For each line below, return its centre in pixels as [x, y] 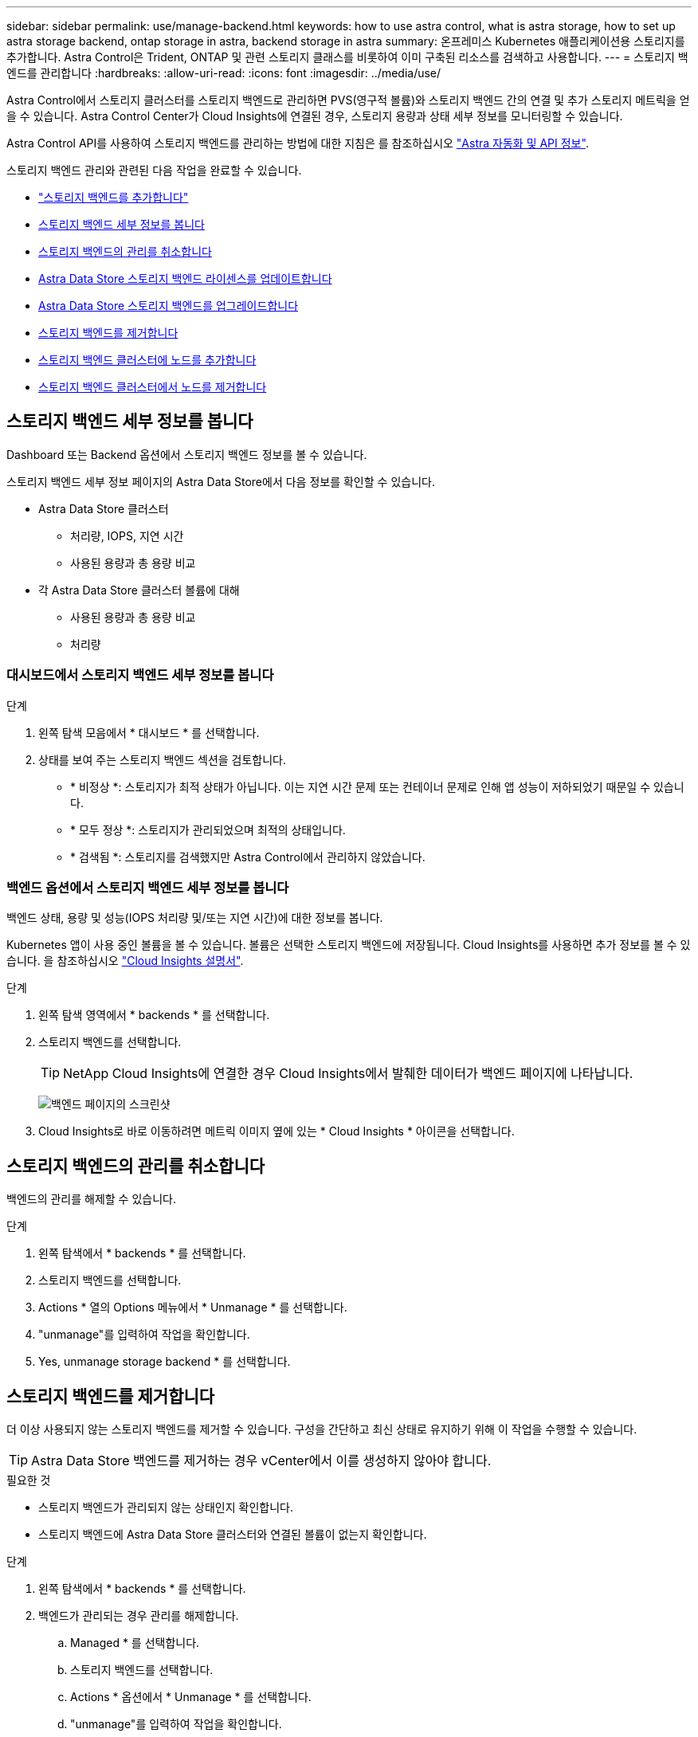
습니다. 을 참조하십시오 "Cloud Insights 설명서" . [125, 961]
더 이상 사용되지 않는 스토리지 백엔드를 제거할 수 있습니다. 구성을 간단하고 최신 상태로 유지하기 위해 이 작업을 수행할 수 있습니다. [322, 1429]
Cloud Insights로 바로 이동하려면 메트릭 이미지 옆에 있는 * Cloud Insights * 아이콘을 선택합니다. [276, 1131]
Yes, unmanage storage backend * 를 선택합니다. [165, 1362]
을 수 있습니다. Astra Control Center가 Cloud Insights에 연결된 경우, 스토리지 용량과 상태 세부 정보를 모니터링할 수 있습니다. [315, 116]
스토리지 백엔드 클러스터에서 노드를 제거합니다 [153, 387]
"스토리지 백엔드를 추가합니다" [114, 197]
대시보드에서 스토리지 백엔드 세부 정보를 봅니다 [140, 675]
